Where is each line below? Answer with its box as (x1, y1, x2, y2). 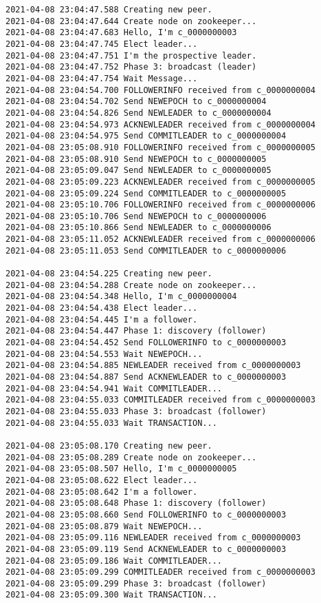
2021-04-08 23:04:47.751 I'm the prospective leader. (5, 50, 257, 61)
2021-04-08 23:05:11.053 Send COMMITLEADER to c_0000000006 (5, 245, 287, 256)
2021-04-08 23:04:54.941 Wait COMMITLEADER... (5, 383, 222, 394)
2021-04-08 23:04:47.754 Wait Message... (5, 73, 198, 83)
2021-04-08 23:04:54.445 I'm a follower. (5, 314, 198, 325)
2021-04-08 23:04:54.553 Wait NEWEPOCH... (5, 349, 203, 359)
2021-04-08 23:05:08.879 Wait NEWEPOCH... (5, 521, 203, 531)
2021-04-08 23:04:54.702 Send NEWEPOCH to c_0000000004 (5, 96, 267, 107)
